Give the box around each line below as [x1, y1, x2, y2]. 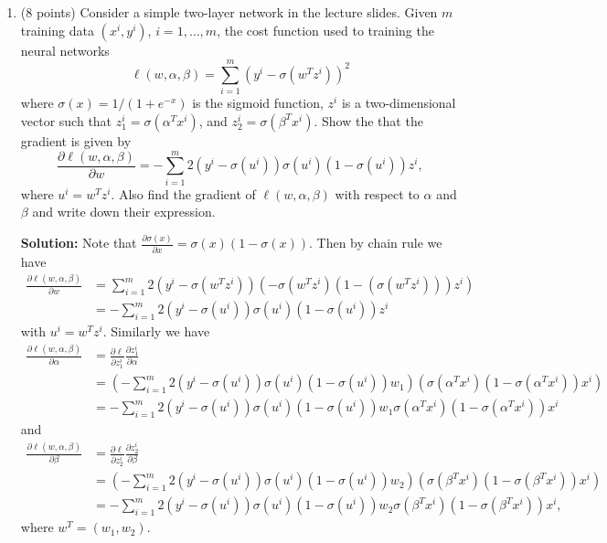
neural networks [20, 40, 110, 59]
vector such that [20, 111, 112, 130]
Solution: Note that [20, 233, 137, 252]
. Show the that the [314, 111, 423, 130]
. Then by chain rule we [309, 233, 442, 252]
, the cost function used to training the [217, 20, 434, 39]
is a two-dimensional [341, 93, 456, 112]
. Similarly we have [102, 322, 210, 341]
